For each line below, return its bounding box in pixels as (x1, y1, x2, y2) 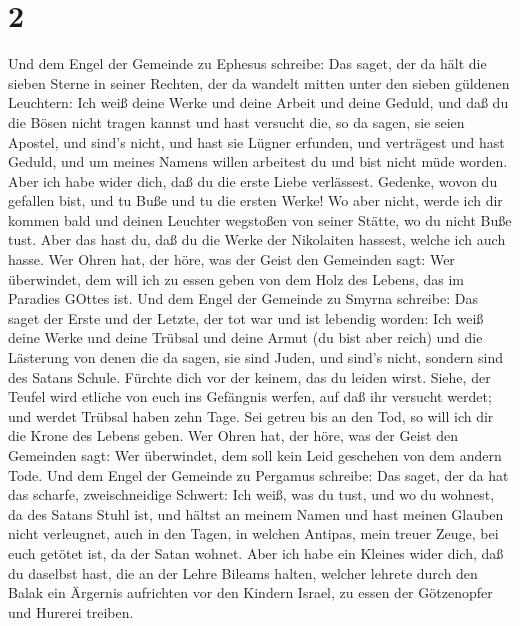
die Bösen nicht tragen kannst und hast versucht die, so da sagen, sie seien (8, 111, 465, 132)
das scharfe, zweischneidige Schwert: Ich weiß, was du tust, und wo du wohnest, (8, 484, 495, 505)
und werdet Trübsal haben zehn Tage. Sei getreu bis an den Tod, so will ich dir (8, 405, 494, 426)
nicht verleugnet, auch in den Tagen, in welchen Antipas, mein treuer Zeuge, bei (8, 523, 499, 544)
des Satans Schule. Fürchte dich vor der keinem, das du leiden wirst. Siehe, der (8, 366, 491, 387)
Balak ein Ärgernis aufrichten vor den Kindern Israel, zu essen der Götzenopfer (8, 582, 493, 603)
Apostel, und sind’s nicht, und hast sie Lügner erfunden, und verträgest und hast (8, 131, 505, 152)
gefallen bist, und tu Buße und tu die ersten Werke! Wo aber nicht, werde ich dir (8, 190, 503, 211)
